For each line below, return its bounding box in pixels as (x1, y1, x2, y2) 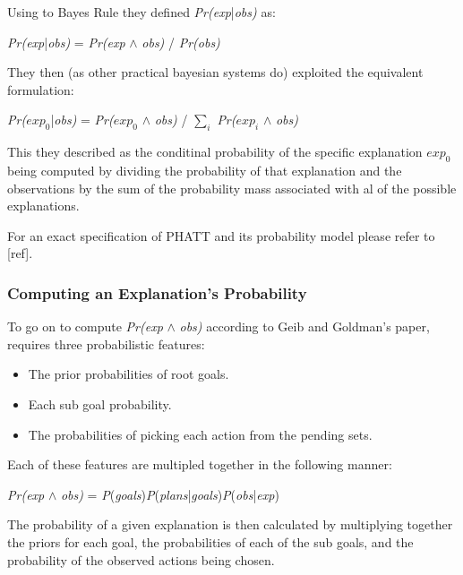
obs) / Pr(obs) (141, 32, 220, 51)
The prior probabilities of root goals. (28, 365, 229, 383)
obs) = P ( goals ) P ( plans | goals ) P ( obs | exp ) (60, 485, 279, 503)
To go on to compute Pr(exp (7, 317, 163, 336)
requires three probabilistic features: (7, 334, 205, 353)
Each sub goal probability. (28, 394, 172, 413)
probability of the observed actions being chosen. (7, 550, 275, 569)
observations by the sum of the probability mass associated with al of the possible (7, 178, 457, 197)
